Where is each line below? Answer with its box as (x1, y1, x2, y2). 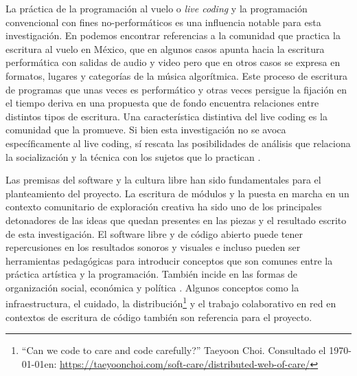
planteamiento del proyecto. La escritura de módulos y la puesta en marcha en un (5, 186, 349, 200)
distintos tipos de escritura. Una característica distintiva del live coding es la (5, 109, 327, 123)
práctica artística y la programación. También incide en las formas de (5, 267, 298, 281)
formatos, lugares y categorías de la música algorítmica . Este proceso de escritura (5, 68, 347, 82)
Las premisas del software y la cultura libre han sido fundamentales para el (5, 173, 321, 187)
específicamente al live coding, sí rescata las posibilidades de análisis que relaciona (5, 135, 351, 150)
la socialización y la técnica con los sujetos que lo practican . (5, 149, 261, 164)
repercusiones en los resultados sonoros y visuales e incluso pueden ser (5, 240, 301, 254)
